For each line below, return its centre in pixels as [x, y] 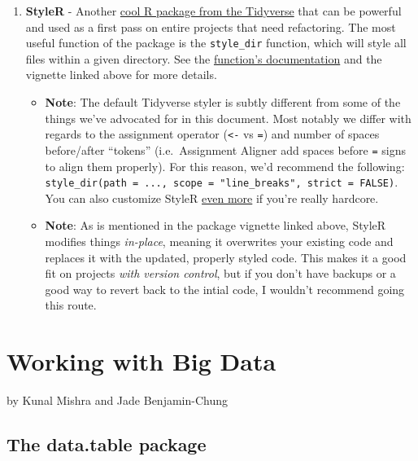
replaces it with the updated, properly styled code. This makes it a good [226, 257]
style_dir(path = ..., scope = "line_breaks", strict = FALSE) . [222, 182]
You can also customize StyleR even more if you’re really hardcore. [212, 198]
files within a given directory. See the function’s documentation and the [204, 58]
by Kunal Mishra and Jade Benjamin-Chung [117, 400]
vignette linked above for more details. [121, 75]
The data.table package [107, 444]
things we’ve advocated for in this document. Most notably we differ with [228, 118]
